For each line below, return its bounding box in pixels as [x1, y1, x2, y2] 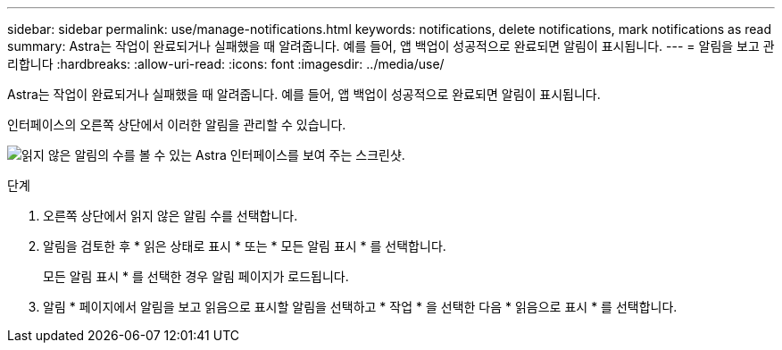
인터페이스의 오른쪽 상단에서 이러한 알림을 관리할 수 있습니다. [7, 117, 346, 132]
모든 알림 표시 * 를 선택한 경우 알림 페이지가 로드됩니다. [43, 269, 349, 284]
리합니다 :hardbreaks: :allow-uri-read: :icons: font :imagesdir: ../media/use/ [7, 56, 445, 71]
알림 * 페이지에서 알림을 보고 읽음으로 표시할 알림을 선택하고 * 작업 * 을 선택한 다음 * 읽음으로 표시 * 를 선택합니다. [43, 299, 678, 314]
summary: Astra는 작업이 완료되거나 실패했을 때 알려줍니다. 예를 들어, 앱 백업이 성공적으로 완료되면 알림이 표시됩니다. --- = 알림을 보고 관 [7, 38, 775, 54]
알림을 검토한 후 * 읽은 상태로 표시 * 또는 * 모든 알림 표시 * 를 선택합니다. [43, 238, 446, 254]
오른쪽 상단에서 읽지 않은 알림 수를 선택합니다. [43, 208, 298, 223]
